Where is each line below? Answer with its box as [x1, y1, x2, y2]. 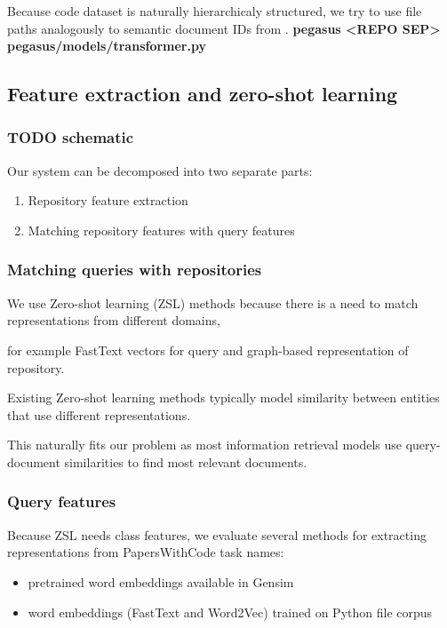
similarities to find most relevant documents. [64, 452, 307, 471]
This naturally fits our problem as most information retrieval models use [7, 435, 403, 454]
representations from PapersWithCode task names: [7, 543, 284, 561]
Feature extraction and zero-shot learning [7, 80, 398, 107]
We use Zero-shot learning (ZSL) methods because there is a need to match [7, 293, 419, 312]
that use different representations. [7, 405, 191, 424]
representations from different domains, [7, 311, 220, 330]
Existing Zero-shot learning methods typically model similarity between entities [7, 388, 440, 407]
